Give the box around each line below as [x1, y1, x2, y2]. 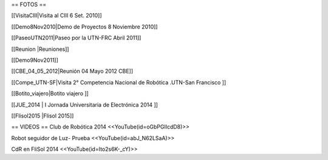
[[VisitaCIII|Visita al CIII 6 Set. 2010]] [11, 12, 103, 19]
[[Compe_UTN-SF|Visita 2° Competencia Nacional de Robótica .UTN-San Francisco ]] [11, 79, 227, 86]
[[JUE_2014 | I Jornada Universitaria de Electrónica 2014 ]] [11, 101, 158, 108]
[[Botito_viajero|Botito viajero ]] [11, 90, 89, 97]
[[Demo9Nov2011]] [11, 56, 59, 64]
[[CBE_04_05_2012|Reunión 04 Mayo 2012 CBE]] [11, 67, 134, 75]
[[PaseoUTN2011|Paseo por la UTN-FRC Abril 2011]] [11, 34, 142, 42]
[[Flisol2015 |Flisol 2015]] [11, 112, 74, 119]
